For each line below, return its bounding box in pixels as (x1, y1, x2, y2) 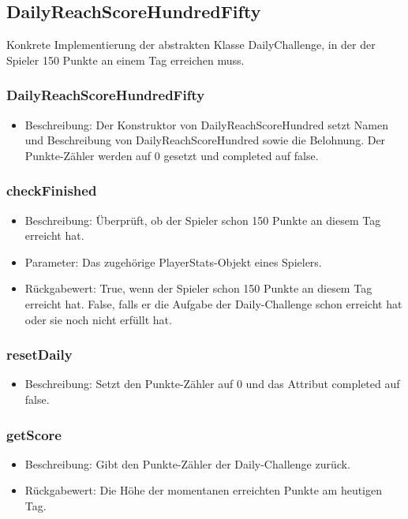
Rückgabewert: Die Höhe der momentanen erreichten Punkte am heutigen (24, 482, 383, 498)
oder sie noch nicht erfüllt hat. (24, 311, 172, 327)
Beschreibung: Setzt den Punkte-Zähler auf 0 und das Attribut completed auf (24, 375, 400, 392)
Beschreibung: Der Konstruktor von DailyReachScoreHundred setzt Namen (24, 116, 388, 133)
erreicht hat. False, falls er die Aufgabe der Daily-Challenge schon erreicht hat (24, 295, 402, 312)
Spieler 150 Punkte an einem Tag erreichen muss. (6, 51, 245, 68)
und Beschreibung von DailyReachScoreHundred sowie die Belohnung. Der (24, 132, 386, 148)
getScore (6, 424, 62, 444)
